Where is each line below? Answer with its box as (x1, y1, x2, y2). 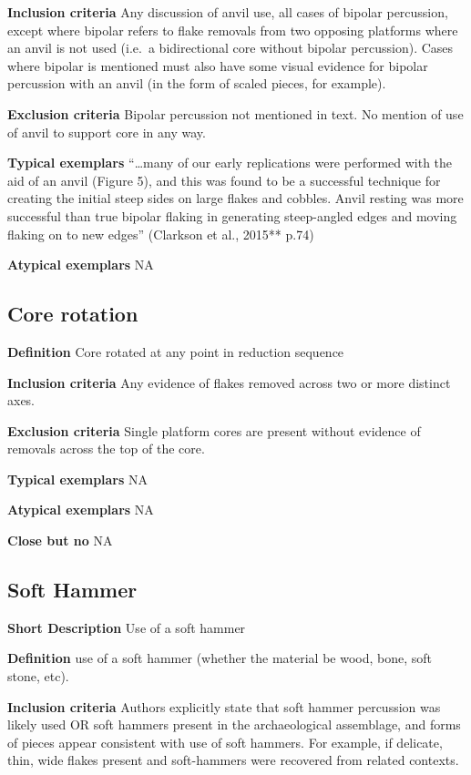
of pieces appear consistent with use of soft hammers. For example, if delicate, (7, 732, 443, 751)
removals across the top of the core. (7, 439, 205, 458)
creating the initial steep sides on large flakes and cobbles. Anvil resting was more (7, 189, 464, 208)
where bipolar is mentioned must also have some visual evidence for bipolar (7, 56, 428, 75)
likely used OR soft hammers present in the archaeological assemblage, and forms (7, 715, 461, 734)
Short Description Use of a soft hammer (7, 617, 246, 637)
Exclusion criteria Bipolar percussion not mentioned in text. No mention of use (7, 104, 464, 123)
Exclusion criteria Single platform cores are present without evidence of (7, 421, 421, 440)
